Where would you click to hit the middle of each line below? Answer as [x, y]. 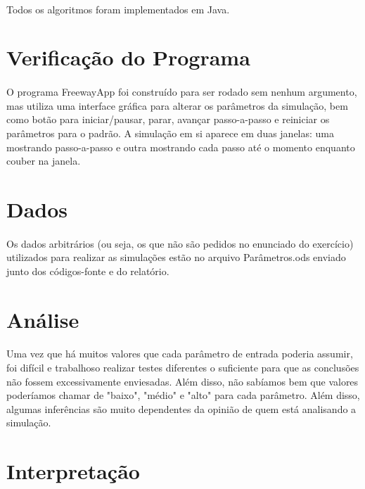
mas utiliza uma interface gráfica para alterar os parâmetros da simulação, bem [177, 105]
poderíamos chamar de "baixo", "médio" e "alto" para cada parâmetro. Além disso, [183, 395]
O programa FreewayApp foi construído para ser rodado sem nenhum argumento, [182, 92]
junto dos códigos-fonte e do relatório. [88, 271]
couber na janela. [44, 161]
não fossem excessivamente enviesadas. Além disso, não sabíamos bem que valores [182, 381]
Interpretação [73, 471]
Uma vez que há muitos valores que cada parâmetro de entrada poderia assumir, [180, 354]
